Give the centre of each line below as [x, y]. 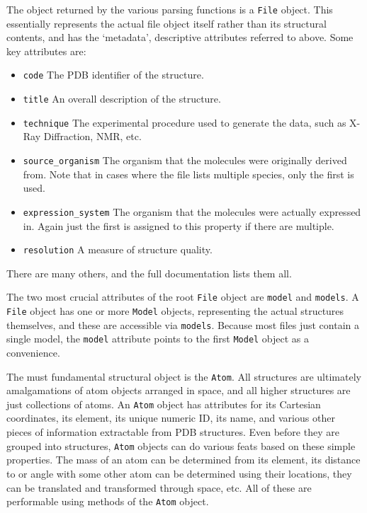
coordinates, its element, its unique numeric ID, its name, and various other [171, 418]
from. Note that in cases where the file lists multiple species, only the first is [188, 174]
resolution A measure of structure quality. [118, 249]
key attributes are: [46, 51]
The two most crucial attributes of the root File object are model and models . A [183, 297]
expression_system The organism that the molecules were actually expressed [192, 211]
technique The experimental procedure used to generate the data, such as [185, 122]
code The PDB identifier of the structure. [113, 75]
